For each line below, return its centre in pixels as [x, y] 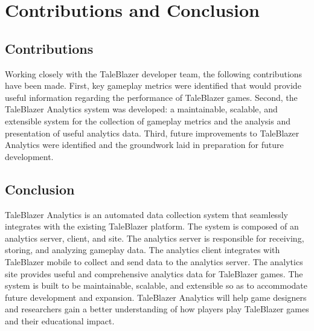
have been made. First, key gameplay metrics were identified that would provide [153, 85]
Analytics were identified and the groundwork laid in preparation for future [144, 145]
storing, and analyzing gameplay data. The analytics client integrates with [143, 250]
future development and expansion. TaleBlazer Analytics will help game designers [156, 297]
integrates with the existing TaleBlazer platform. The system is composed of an [152, 226]
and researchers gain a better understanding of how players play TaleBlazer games [157, 309]
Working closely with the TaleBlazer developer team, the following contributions [154, 73]
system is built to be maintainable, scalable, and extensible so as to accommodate [156, 285]
